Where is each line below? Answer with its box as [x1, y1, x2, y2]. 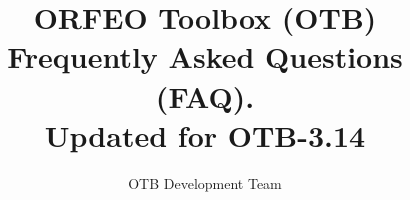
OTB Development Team [128, 172, 282, 193]
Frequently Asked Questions [7, 36, 403, 77]
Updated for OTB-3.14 [44, 114, 366, 155]
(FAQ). [155, 75, 255, 116]
